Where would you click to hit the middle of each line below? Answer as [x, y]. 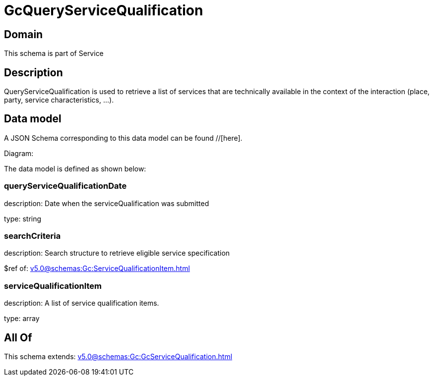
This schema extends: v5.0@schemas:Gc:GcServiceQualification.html [118, 356]
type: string [23, 218]
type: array [22, 319]
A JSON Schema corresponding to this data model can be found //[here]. [123, 138]
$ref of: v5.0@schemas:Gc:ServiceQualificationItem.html [97, 269]
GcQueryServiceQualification [104, 10]
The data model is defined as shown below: [75, 168]
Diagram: [19, 153]
